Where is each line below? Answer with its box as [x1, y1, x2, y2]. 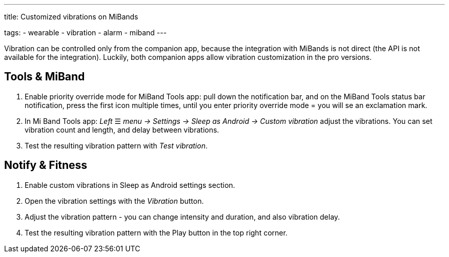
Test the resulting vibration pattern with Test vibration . [25, 141, 208, 150]
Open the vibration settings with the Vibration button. [25, 196, 204, 205]
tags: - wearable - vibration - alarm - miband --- [4, 28, 167, 37]
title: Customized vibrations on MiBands [4, 12, 138, 21]
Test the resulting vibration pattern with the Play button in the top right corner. [25, 228, 288, 237]
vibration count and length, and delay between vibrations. [25, 125, 219, 134]
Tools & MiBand [4, 70, 85, 83]
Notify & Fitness [4, 159, 88, 172]
